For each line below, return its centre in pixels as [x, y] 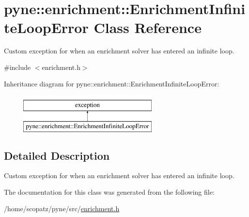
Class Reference [148, 27]
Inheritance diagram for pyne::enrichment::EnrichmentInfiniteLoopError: [112, 83]
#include [17, 67]
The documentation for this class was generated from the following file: [109, 192]
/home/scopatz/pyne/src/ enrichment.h [62, 208]
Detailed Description [57, 155]
